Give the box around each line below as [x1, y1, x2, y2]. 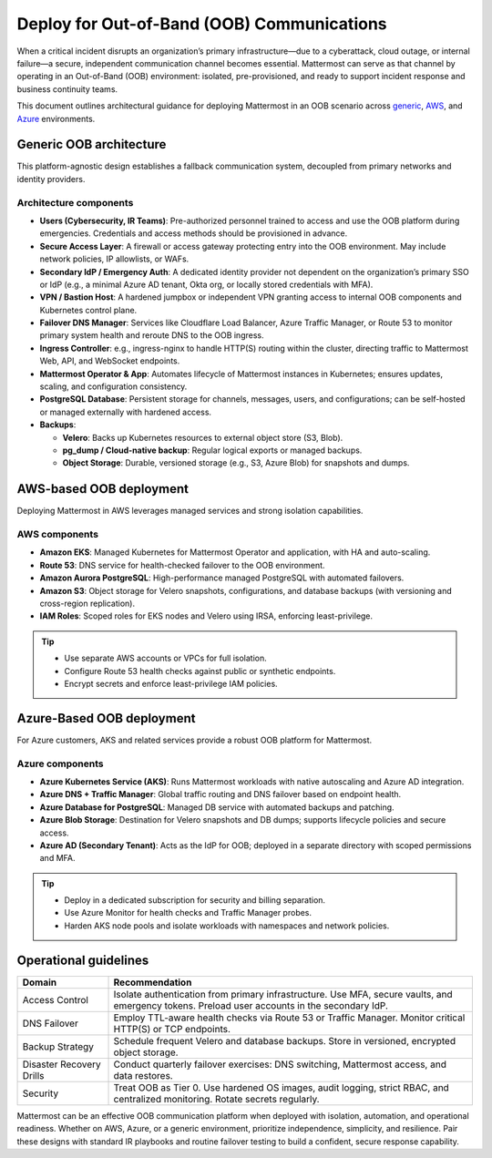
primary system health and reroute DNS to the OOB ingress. [39, 330, 264, 341]
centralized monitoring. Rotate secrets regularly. [113, 1092, 320, 1105]
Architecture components [16, 196, 134, 209]
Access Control [22, 993, 88, 1006]
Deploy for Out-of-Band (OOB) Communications [16, 14, 387, 34]
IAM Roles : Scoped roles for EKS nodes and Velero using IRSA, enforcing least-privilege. [39, 610, 374, 621]
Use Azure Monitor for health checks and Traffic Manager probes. [64, 907, 313, 918]
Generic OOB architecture [16, 137, 167, 152]
